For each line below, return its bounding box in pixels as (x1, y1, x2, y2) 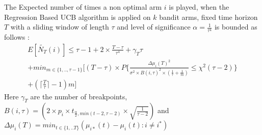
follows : (4, 32, 30, 42)
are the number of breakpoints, (30, 91, 127, 101)
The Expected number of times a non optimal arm (4, 2, 162, 12)
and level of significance (117, 21, 191, 32)
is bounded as (214, 21, 257, 32)
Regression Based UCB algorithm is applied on (4, 11, 151, 22)
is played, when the (169, 2, 229, 12)
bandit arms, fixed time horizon (159, 11, 258, 22)
